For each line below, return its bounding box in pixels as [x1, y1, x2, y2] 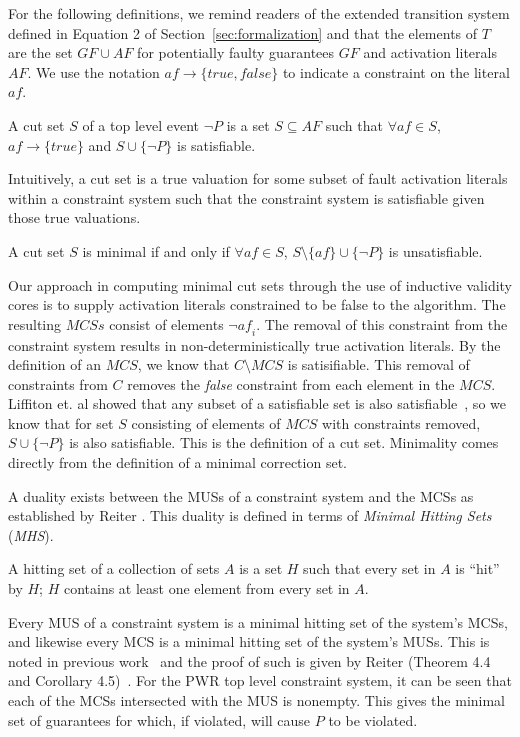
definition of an [8, 354, 101, 375]
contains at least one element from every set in [63, 578, 350, 599]
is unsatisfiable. [388, 240, 483, 261]
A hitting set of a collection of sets [8, 558, 220, 579]
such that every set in [303, 558, 436, 579]
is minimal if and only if [82, 240, 230, 261]
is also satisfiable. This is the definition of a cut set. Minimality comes [69, 432, 499, 453]
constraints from [8, 373, 108, 394]
